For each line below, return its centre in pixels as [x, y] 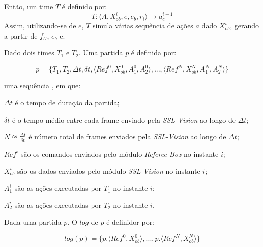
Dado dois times [29, 52]
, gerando [245, 26]
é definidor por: [130, 222]
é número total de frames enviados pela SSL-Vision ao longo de [127, 137]
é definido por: [84, 6]
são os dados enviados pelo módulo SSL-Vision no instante [109, 171]
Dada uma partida [33, 222]
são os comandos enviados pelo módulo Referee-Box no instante [120, 153]
